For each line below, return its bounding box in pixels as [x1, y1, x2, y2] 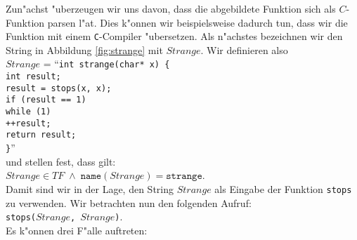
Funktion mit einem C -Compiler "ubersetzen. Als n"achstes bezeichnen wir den [6, 29, 343, 44]
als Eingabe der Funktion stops [214, 181, 352, 196]
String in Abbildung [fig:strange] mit [6, 42, 163, 57]
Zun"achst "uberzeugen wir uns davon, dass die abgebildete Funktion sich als [6, 1, 336, 15]
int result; [6, 72, 61, 82]
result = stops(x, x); [6, 83, 112, 93]
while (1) [6, 107, 51, 117]
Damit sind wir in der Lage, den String [6, 181, 174, 196]
